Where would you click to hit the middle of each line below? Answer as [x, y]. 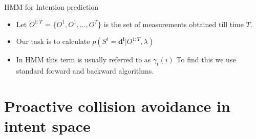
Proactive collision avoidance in [117, 106]
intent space [47, 125]
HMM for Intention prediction [51, 7]
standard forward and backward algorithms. [85, 70]
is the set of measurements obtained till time [174, 24]
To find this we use [206, 60]
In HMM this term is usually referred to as [83, 60]
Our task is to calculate [53, 41]
